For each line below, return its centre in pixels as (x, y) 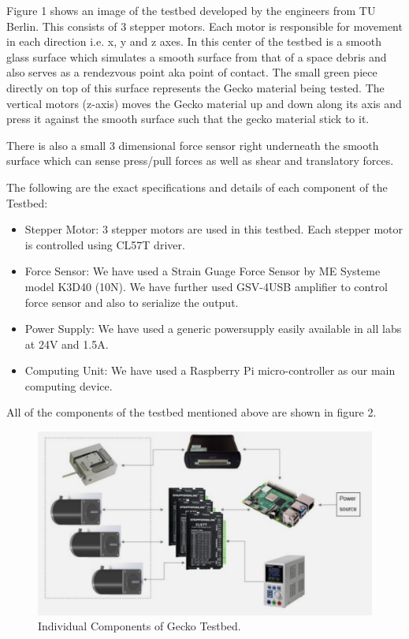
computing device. (69, 385)
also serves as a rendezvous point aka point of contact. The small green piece (192, 72)
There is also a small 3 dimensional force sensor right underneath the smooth (193, 145)
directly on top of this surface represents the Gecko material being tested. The (195, 87)
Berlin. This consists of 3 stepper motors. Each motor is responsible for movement (204, 26)
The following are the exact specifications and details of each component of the (197, 187)
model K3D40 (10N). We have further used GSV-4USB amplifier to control (206, 286)
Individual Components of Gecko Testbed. (139, 626)
